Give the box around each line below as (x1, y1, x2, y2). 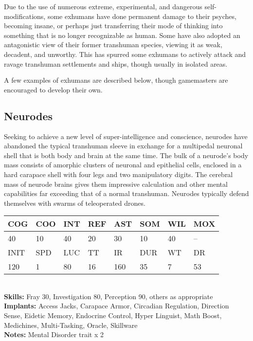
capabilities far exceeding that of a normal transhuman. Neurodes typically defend (4, 188, 249, 198)
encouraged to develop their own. (4, 84, 103, 94)
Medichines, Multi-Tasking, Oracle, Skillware (4, 320, 138, 330)
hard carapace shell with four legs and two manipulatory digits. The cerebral (4, 169, 233, 179)
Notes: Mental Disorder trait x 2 (4, 329, 104, 340)
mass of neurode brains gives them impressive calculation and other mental (4, 179, 228, 189)
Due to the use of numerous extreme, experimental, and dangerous (4, 1, 202, 11)
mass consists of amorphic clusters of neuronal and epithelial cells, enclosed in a (4, 160, 242, 170)
